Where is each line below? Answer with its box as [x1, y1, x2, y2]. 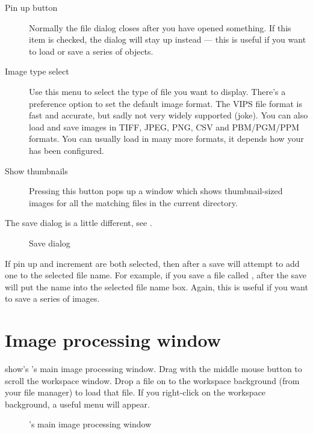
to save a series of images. [5, 292, 100, 305]
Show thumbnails [5, 164, 68, 177]
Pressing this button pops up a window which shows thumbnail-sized [29, 185, 283, 197]
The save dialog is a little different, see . [5, 216, 152, 229]
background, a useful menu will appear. [5, 397, 150, 410]
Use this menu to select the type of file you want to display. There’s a [29, 85, 286, 97]
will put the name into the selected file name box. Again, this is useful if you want [5, 280, 308, 293]
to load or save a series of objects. [29, 44, 153, 57]
